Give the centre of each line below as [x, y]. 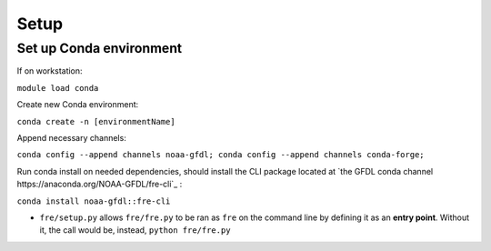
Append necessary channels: [71, 137]
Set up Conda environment [100, 48]
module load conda [58, 88]
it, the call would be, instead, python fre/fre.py [135, 230]
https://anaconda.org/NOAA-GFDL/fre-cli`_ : [100, 184]
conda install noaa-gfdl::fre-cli [94, 201]
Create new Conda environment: [78, 105]
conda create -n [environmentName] [96, 121]
